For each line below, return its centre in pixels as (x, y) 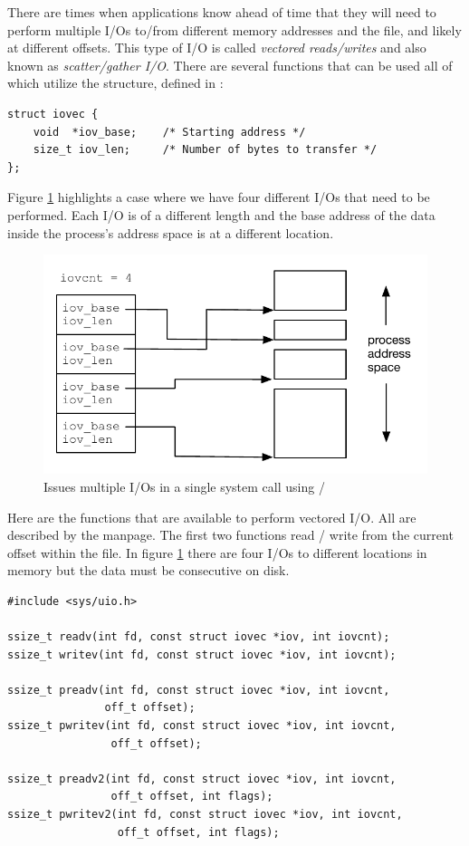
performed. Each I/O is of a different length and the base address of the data (221, 214)
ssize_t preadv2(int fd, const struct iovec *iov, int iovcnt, (202, 779)
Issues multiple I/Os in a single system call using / (184, 486)
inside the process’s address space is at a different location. (171, 232)
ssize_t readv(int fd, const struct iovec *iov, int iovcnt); (199, 637)
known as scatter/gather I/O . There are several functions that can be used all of (230, 65)
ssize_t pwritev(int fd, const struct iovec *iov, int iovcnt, (202, 726)
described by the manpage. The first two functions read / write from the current (230, 535)
